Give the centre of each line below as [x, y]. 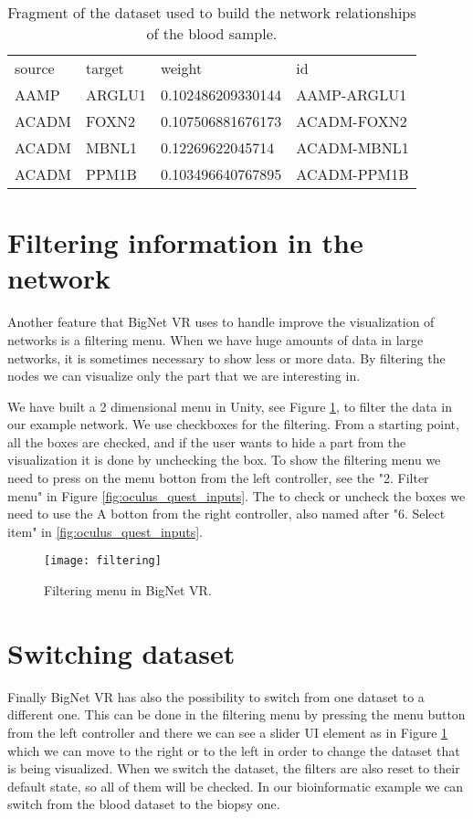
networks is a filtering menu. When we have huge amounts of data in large [215, 339]
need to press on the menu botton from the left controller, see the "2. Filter [218, 478]
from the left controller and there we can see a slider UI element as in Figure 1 [228, 732]
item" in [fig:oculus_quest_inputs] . [105, 531]
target [105, 68]
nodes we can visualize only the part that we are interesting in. [184, 376]
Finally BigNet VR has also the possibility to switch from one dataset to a [216, 696]
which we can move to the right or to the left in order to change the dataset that [234, 750]
